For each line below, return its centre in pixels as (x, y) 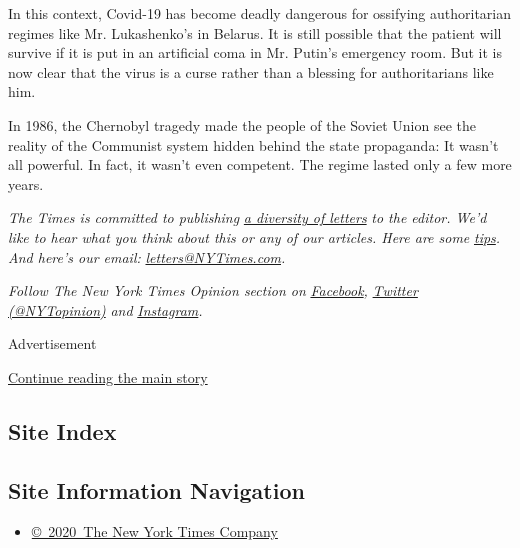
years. (26, 183)
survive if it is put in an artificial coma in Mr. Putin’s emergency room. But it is (255, 52)
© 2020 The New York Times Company (154, 531)
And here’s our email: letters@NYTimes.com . (147, 256)
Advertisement (52, 343)
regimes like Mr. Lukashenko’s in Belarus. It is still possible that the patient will (255, 32)
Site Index (62, 430)
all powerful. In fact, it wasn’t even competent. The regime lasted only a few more (260, 164)
